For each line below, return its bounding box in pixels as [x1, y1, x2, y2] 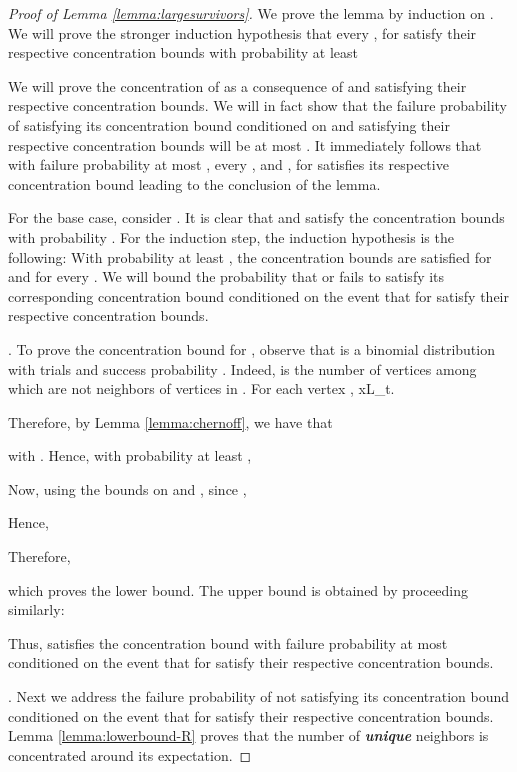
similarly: [8, 599, 65, 620]
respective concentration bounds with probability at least [8, 42, 358, 63]
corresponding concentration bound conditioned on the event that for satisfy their [8, 285, 509, 306]
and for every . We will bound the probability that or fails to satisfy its [8, 266, 445, 287]
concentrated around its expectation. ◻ [8, 744, 252, 765]
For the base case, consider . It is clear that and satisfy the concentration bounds [8, 207, 505, 228]
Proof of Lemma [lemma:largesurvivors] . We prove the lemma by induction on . [8, 3, 494, 23]
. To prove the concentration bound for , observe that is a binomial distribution [8, 338, 495, 359]
